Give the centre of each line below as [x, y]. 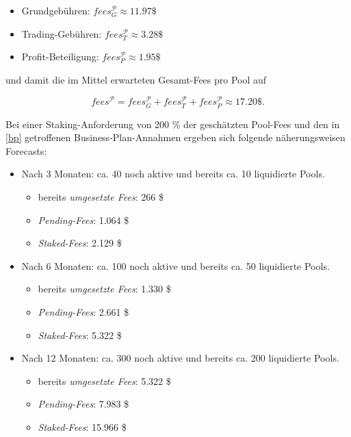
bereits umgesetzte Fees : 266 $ [101, 196]
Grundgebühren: [56, 10]
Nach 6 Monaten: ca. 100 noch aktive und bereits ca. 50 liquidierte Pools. [175, 265]
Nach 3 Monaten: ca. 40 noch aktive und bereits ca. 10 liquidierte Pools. [173, 174]
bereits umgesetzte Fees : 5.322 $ [104, 380]
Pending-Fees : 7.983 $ [83, 404]
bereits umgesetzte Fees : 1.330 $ [104, 289]
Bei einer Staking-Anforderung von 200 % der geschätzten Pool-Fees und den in [173, 124]
